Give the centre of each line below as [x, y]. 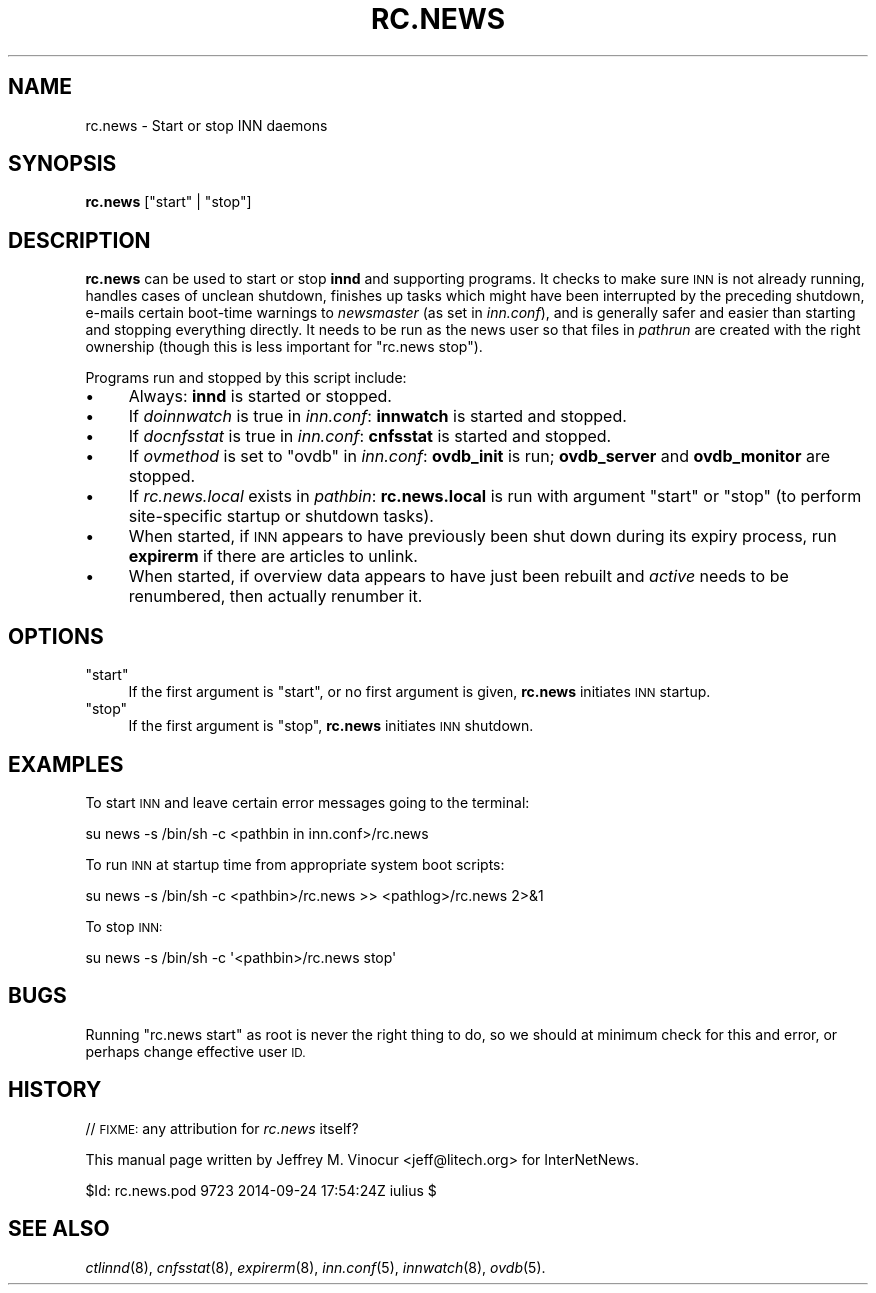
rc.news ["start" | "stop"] [168, 202]
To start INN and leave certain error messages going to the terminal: [307, 802]
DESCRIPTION [79, 240]
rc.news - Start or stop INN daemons [206, 125]
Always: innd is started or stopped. [260, 396]
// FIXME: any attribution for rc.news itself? [222, 1128]
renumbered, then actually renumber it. [275, 596]
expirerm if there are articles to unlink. [273, 556]
